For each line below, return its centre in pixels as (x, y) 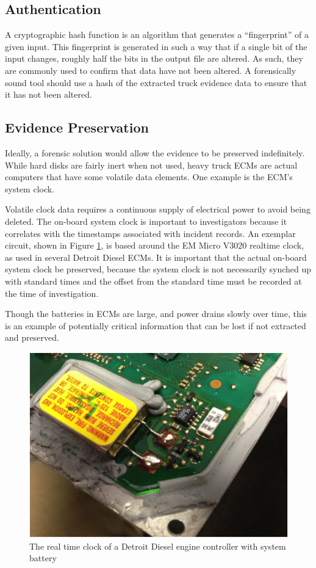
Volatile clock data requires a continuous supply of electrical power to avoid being (158, 209)
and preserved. (32, 337)
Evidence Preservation (77, 127)
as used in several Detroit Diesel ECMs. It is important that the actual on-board (156, 257)
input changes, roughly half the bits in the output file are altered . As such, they (154, 58)
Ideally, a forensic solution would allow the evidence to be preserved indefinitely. (155, 152)
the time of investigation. (52, 293)
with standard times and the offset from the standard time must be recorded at (153, 281)
